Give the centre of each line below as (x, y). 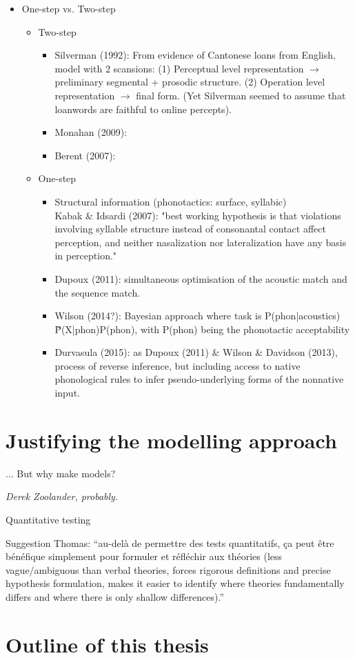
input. (67, 393)
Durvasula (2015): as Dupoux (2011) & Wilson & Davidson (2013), (196, 352)
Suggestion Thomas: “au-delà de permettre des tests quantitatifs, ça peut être (170, 542)
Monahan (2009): (91, 132)
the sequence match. (98, 292)
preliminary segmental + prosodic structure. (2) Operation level (190, 82)
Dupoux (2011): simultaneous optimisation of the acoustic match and (201, 278)
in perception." (86, 256)
